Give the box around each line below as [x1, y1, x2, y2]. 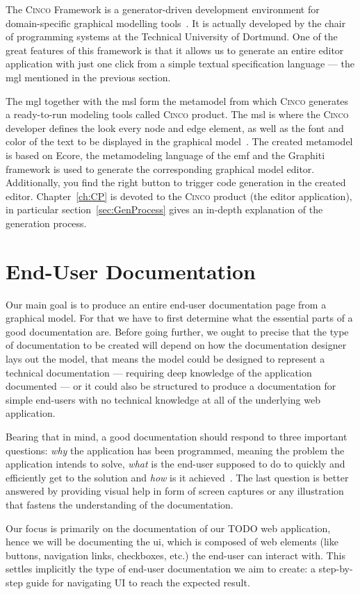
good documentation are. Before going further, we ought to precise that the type [6, 324, 349, 338]
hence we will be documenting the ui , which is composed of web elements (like [6, 534, 338, 549]
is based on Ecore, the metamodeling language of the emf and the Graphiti [6, 147, 325, 162]
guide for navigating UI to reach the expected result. [26, 575, 250, 589]
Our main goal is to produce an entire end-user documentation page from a [6, 297, 327, 311]
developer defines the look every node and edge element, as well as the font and [6, 120, 344, 135]
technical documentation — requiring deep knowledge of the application [6, 365, 312, 379]
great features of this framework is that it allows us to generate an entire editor [6, 42, 344, 57]
